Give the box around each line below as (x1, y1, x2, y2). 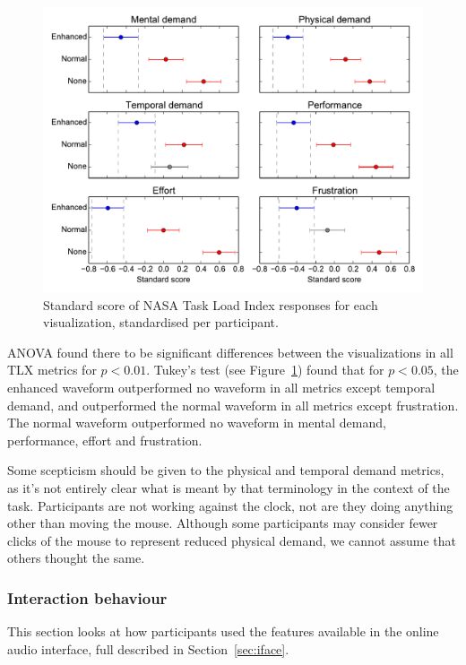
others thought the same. (7, 548, 145, 567)
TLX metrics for (7, 360, 97, 379)
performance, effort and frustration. (7, 430, 203, 449)
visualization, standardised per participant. (43, 313, 279, 332)
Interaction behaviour (7, 586, 168, 609)
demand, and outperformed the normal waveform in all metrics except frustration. (7, 395, 459, 414)
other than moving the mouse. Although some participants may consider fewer (7, 514, 438, 532)
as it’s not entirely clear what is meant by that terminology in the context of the (7, 478, 450, 497)
